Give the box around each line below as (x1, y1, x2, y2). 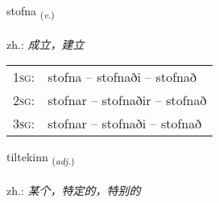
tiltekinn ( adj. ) (6, 148, 75, 168)
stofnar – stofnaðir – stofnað (48, 91, 207, 110)
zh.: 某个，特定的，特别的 (6, 182, 141, 199)
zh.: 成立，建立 (6, 35, 85, 52)
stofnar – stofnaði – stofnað (48, 114, 202, 133)
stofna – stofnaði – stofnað (48, 67, 196, 87)
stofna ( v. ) (6, 2, 55, 21)
